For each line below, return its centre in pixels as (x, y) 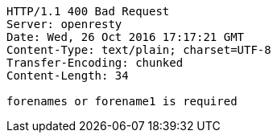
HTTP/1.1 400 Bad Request (88, 11)
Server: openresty (64, 24)
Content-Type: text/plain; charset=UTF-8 (139, 50)
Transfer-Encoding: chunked (95, 63)
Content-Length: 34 (68, 76)
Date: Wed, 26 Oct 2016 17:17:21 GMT (126, 37)
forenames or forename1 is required (122, 101)
